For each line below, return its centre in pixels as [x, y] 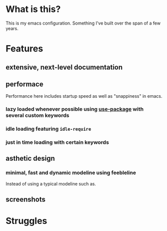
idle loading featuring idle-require [48, 129]
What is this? [33, 9]
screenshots [26, 200]
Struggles [26, 221]
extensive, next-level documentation [64, 67]
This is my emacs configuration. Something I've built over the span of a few [83, 23]
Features [24, 49]
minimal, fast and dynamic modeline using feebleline [71, 173]
